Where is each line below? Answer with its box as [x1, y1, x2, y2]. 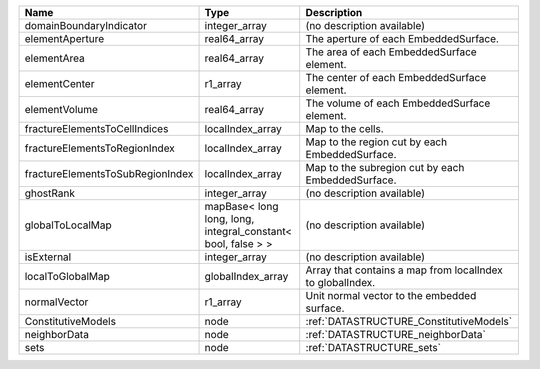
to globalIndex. [305, 276, 376, 289]
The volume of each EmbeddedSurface [305, 96, 491, 110]
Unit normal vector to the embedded [305, 289, 477, 302]
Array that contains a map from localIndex [305, 263, 504, 277]
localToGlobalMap [24, 270, 110, 283]
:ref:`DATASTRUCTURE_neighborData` [305, 328, 487, 341]
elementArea [24, 51, 85, 65]
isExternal [24, 250, 72, 264]
